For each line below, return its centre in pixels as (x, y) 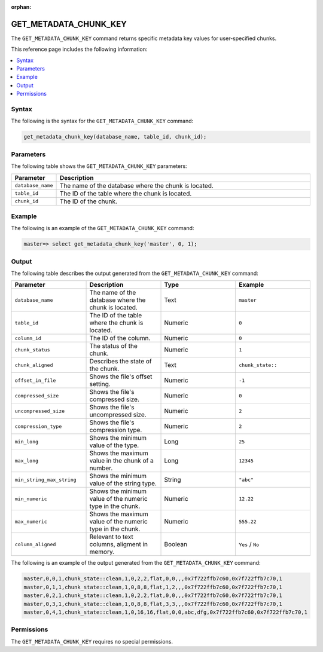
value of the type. (114, 445)
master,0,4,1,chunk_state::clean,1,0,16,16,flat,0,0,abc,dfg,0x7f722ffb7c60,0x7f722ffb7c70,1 (166, 612)
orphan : (21, 7)
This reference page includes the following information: (79, 49)
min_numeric (31, 499)
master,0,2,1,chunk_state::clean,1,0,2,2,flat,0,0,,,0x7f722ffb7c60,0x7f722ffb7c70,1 (153, 596)
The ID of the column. (120, 338)
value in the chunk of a (121, 461)
